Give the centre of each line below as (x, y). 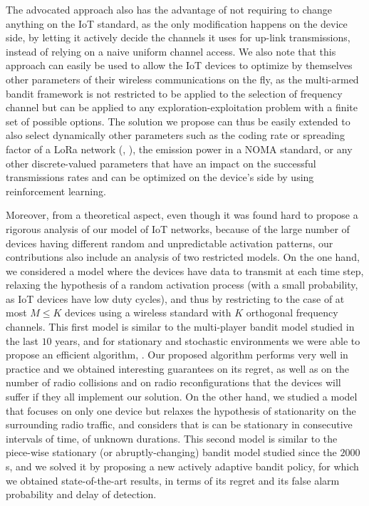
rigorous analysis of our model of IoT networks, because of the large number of (178, 228)
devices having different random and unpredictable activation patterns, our (170, 243)
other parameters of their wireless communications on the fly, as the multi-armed (182, 79)
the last (22, 340)
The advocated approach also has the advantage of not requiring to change (169, 9)
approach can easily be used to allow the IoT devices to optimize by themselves (179, 65)
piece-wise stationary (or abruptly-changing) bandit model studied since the (171, 452)
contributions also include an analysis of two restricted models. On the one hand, (183, 257)
